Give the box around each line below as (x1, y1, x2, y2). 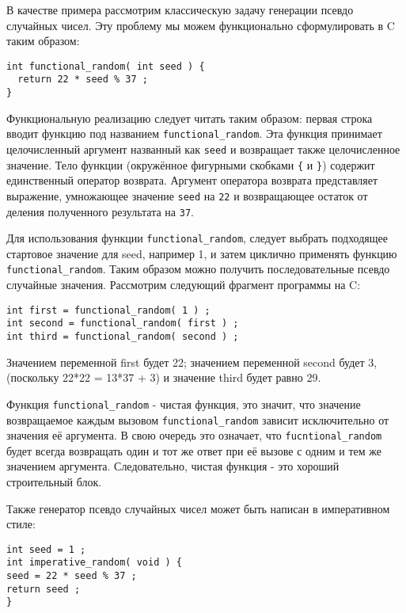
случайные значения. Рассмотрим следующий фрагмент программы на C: (6, 276, 361, 293)
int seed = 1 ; (6, 543, 86, 555)
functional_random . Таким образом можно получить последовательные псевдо (6, 261, 390, 277)
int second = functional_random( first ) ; (6, 318, 239, 329)
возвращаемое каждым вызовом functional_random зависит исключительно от (6, 411, 389, 428)
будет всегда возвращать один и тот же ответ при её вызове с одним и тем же (6, 442, 381, 459)
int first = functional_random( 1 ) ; (6, 304, 211, 316)
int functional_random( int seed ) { (6, 60, 205, 72)
